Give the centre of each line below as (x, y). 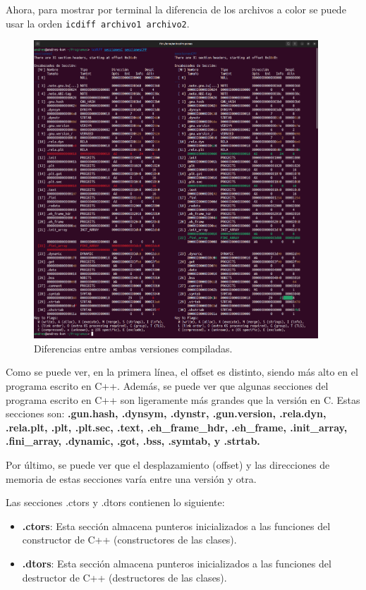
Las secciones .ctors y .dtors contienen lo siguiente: (115, 502)
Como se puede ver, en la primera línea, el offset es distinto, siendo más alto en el (182, 372)
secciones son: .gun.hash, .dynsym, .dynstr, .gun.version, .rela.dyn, (166, 413)
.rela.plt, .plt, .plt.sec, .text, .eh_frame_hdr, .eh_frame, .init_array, (177, 427)
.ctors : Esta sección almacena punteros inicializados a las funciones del (176, 526)
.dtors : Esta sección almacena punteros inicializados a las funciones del (177, 563)
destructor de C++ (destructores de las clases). (124, 577)
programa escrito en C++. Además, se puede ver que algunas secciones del (167, 386)
